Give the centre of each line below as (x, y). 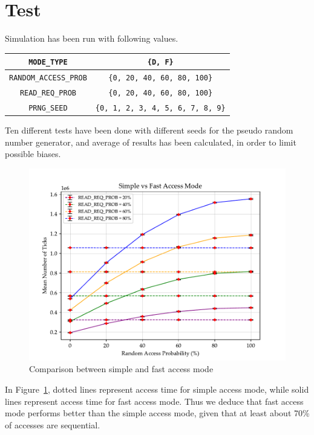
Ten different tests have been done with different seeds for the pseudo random (149, 130)
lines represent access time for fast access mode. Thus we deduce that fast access (154, 401)
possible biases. (33, 154)
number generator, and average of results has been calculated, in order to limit (151, 142)
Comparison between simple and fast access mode (121, 369)
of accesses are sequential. (53, 424)
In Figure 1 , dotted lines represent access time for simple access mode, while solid (157, 389)
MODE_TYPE (48, 63)
